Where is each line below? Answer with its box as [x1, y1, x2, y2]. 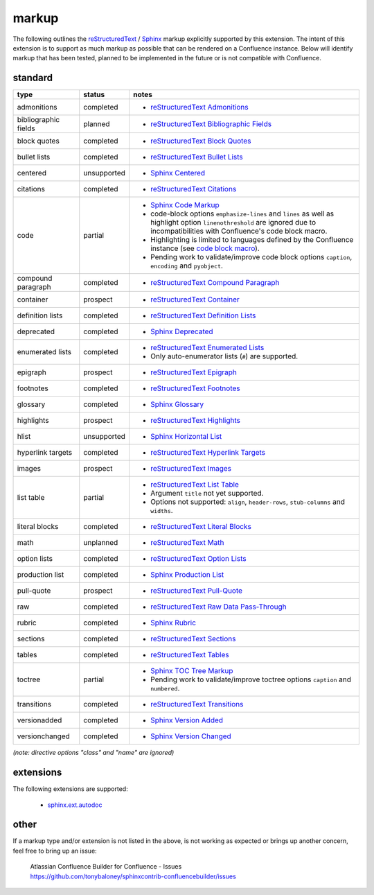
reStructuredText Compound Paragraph [150, 278, 280, 288]
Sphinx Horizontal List [150, 432, 222, 442]
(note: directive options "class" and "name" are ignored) [12, 749, 175, 757]
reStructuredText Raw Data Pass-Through [150, 602, 287, 611]
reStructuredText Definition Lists [150, 311, 256, 320]
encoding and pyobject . [150, 261, 223, 270]
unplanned [83, 538, 118, 548]
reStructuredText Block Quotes [150, 136, 251, 146]
